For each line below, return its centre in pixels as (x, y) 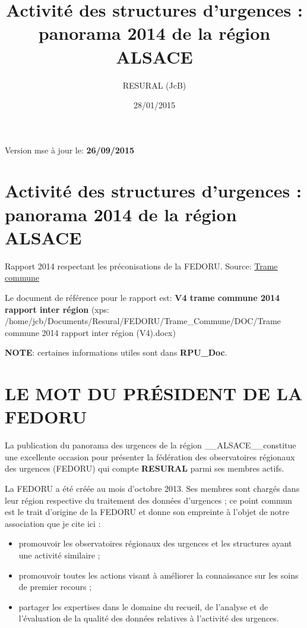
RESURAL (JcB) (154, 85)
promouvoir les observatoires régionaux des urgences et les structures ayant (155, 543)
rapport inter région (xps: (57, 309)
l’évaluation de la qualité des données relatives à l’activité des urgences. (149, 618)
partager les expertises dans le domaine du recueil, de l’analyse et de (143, 606)
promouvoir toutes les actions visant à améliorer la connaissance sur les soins (159, 575)
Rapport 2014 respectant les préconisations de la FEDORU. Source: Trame (141, 266)
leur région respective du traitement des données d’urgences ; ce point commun (148, 500)
